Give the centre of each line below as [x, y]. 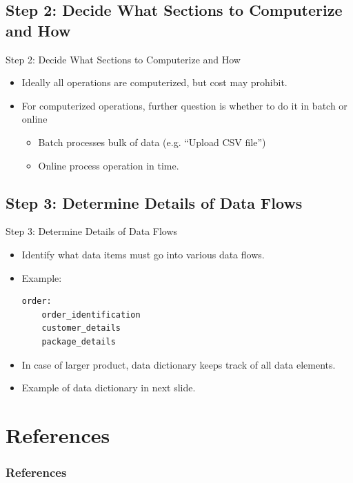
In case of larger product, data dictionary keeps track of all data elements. [179, 364]
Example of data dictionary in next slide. [109, 388]
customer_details [81, 328]
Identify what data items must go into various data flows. [143, 254]
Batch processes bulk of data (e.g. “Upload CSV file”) [152, 142]
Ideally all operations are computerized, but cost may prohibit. [154, 82]
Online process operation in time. [109, 165]
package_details [79, 341]
